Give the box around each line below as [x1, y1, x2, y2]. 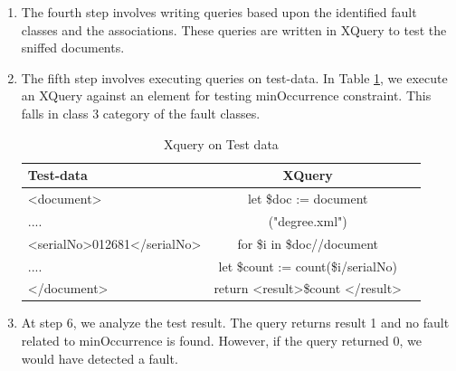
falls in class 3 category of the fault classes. [21, 103, 261, 122]
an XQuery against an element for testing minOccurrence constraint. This [21, 86, 432, 105]
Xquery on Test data [163, 134, 279, 153]
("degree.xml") [268, 211, 347, 230]
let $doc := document [247, 189, 368, 207]
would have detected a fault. [21, 348, 178, 367]
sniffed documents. [21, 38, 125, 57]
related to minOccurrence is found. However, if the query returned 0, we [21, 331, 422, 350]
